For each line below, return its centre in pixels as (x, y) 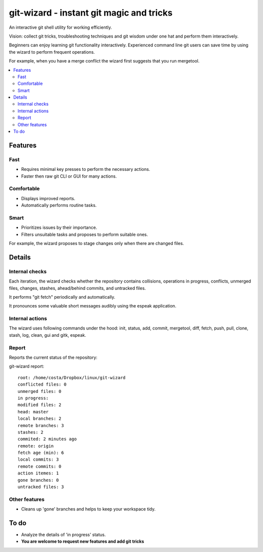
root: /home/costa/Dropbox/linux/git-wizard (72, 378)
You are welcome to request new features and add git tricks (83, 541)
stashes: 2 (31, 432)
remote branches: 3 (41, 425)
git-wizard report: (27, 367)
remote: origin (36, 446)
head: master (33, 412)
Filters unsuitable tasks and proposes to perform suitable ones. (85, 234)
